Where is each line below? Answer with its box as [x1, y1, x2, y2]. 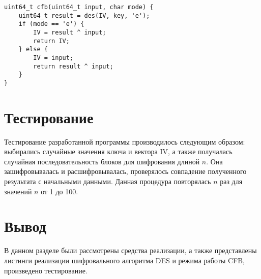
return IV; [33, 37, 70, 45]
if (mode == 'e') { [18, 20, 84, 28]
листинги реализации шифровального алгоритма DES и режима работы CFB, [4, 255, 245, 265]
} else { [18, 46, 48, 53]
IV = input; [33, 54, 74, 61]
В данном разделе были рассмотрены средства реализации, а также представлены [4, 245, 257, 256]
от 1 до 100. [41, 186, 78, 196]
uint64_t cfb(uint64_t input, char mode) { [4, 4, 154, 11]
